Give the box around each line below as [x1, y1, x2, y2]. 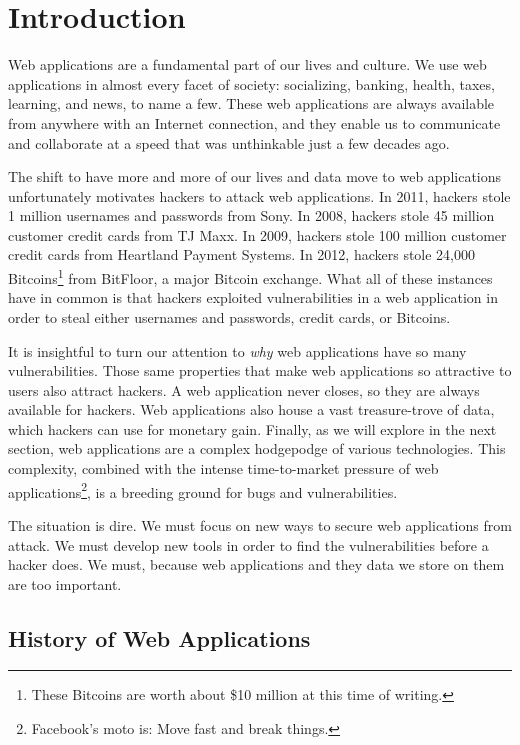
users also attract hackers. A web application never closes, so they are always [8, 379, 480, 400]
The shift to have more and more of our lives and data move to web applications [8, 166, 502, 187]
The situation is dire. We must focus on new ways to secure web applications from [8, 514, 512, 535]
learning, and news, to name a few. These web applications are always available [8, 93, 495, 114]
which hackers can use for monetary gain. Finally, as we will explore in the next [8, 418, 497, 439]
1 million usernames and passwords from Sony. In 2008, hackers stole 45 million [8, 205, 495, 226]
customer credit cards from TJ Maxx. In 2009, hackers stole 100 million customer [8, 224, 507, 245]
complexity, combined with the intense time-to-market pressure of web [8, 458, 439, 479]
